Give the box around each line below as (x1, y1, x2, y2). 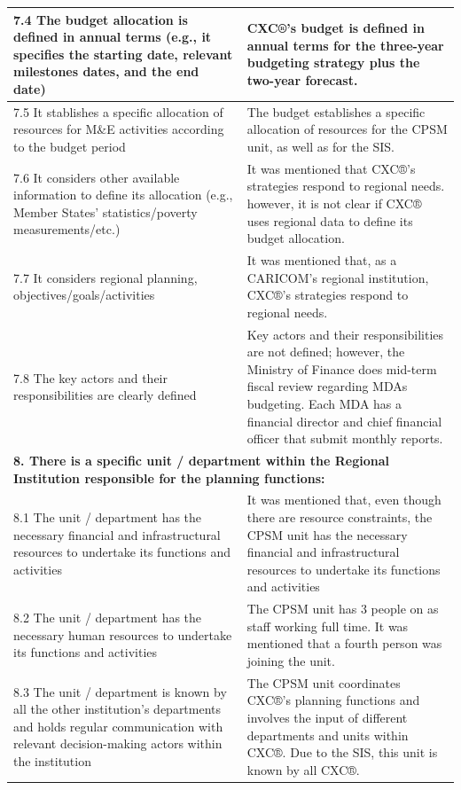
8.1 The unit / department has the (13, 508, 202, 527)
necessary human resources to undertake (13, 625, 232, 644)
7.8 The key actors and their (13, 368, 168, 387)
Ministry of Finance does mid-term (246, 359, 437, 378)
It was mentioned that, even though (246, 490, 441, 509)
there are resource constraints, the (246, 508, 433, 527)
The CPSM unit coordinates (246, 673, 401, 692)
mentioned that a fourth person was (246, 634, 442, 653)
